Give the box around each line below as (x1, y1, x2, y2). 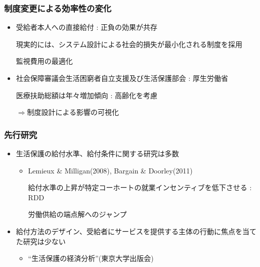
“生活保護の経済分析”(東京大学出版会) (28, 253, 154, 263)
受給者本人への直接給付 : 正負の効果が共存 (16, 22, 158, 32)
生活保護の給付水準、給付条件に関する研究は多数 (16, 148, 179, 158)
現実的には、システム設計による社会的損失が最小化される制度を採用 (16, 38, 242, 49)
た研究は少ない (16, 236, 66, 246)
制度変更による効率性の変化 (4, 2, 112, 14)
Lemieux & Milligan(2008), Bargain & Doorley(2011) (28, 165, 193, 175)
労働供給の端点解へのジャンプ (28, 209, 127, 219)
